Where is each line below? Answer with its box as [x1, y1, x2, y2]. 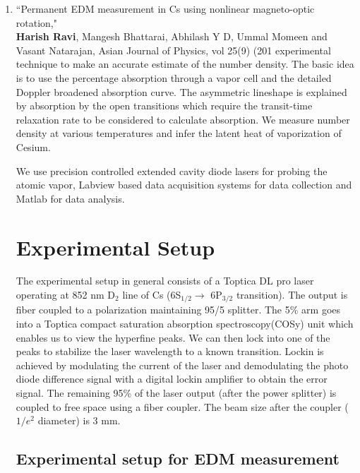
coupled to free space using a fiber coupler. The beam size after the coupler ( [16, 399, 349, 414]
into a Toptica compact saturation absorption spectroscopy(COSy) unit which [16, 316, 354, 331]
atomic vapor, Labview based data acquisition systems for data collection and [16, 177, 352, 192]
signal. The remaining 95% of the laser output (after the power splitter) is [16, 385, 337, 400]
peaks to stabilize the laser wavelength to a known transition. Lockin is [16, 344, 324, 359]
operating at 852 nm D [16, 287, 116, 302]
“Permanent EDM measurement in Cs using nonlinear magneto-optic [16, 1, 315, 16]
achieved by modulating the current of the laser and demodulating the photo [16, 357, 349, 372]
